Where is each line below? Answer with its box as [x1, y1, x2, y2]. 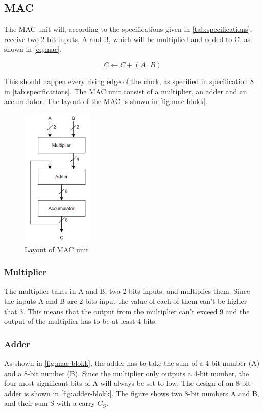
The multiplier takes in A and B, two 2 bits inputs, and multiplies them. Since [4, 285, 250, 296]
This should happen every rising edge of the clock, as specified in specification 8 [4, 75, 254, 86]
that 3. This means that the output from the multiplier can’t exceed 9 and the [4, 305, 250, 316]
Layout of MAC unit [25, 243, 89, 254]
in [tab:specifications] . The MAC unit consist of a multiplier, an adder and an [4, 86, 247, 96]
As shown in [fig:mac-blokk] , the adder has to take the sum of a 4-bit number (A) [4, 357, 260, 368]
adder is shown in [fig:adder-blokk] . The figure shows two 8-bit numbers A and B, [4, 387, 259, 398]
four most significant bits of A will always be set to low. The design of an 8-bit [4, 378, 251, 388]
